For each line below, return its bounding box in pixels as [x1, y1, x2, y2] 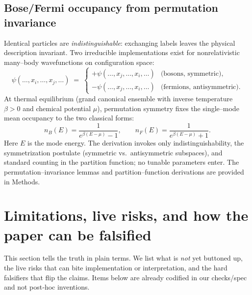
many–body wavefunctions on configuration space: [4, 57, 154, 67]
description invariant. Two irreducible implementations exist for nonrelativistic [4, 47, 240, 58]
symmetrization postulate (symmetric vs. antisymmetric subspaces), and [4, 147, 223, 157]
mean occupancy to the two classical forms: [4, 113, 134, 123]
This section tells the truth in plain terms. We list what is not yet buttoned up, [4, 253, 243, 263]
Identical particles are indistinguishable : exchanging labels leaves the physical [4, 37, 235, 48]
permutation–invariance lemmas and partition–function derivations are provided [4, 166, 244, 177]
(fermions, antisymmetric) [160, 83, 239, 90]
